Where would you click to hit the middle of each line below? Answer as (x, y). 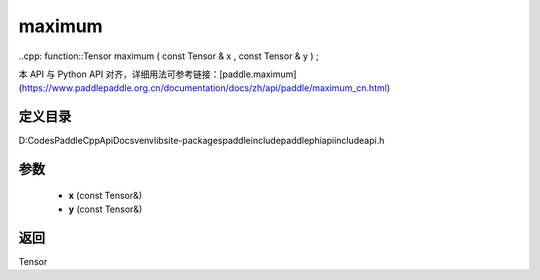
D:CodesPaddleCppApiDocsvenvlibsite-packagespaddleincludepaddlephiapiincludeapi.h (201, 141)
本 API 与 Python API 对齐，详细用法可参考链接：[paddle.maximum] (157, 74)
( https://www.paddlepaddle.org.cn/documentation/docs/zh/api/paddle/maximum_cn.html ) (204, 88)
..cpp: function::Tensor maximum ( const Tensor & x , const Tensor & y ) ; (168, 56)
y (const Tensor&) (105, 209)
